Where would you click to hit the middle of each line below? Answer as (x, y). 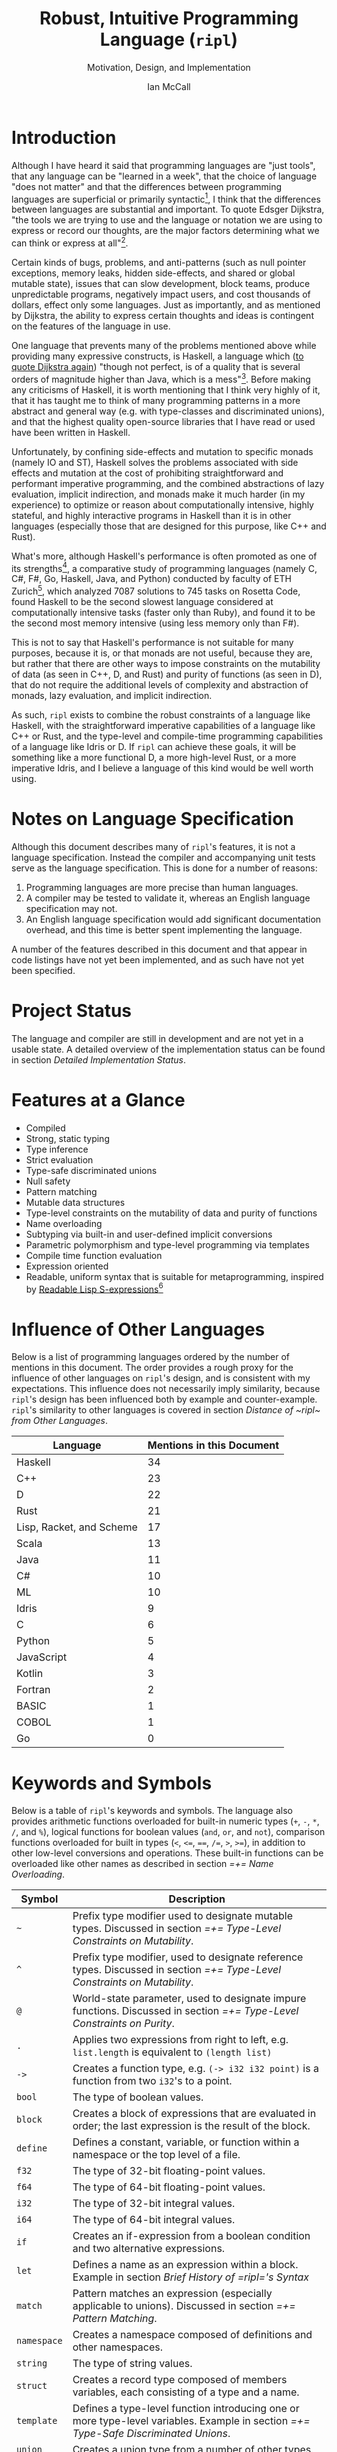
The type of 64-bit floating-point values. (169, 2187)
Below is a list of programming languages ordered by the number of (150, 1357)
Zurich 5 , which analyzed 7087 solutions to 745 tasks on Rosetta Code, (156, 590)
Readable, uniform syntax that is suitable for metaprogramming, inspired (174, 1276)
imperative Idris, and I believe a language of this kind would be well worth (162, 768)
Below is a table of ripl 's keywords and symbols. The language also (152, 1811)
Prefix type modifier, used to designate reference (188, 1957)
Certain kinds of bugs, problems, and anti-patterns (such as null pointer (159, 262)
